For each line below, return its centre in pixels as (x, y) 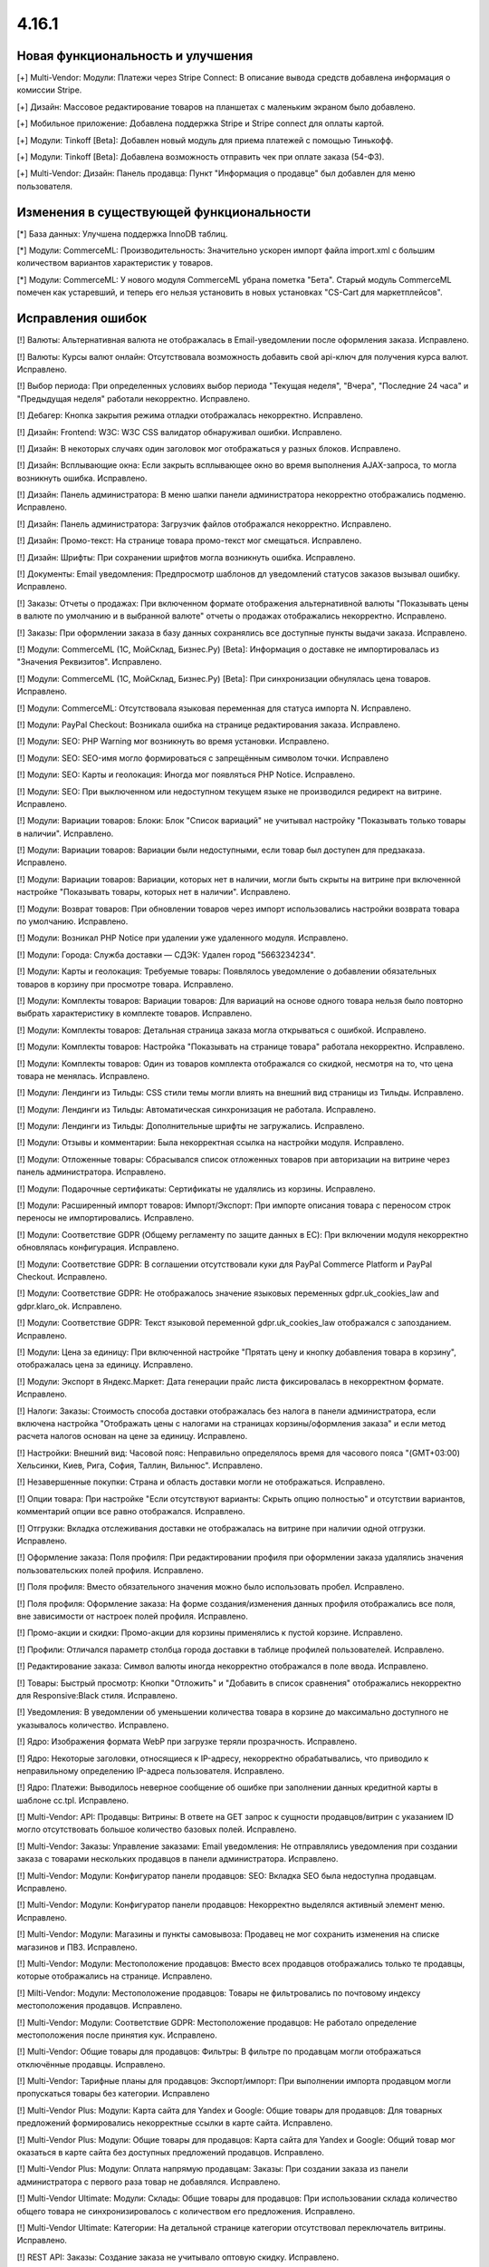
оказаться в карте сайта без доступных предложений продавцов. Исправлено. (171, 2153)
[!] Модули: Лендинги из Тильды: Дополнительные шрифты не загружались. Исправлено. (191, 1126)
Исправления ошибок (82, 319)
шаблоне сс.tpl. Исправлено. (73, 1800)
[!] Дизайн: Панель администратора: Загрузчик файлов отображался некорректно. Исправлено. (204, 524)
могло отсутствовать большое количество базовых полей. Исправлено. (157, 1829)
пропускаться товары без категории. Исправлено (113, 2094)
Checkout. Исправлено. (62, 1277)
